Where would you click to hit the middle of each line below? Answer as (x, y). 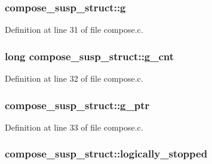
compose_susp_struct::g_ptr (77, 105)
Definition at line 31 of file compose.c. (74, 30)
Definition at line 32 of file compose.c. (74, 78)
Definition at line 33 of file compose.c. (74, 127)
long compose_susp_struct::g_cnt (90, 56)
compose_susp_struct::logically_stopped (106, 154)
